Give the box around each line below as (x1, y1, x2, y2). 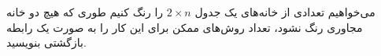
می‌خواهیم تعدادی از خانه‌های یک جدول (194, 4, 375, 19)
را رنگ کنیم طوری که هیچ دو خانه (6, 4, 164, 19)
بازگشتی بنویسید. (6, 34, 87, 51)
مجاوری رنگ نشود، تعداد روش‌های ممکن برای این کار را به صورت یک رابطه (6, 19, 363, 35)
